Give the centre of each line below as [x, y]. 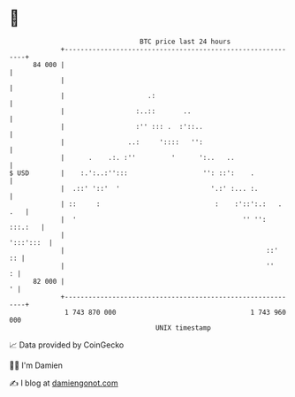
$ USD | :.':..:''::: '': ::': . [132, 173]
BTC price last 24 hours [185, 42]
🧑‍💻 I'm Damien [36, 365]
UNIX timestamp [183, 328]
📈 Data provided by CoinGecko [67, 345]
